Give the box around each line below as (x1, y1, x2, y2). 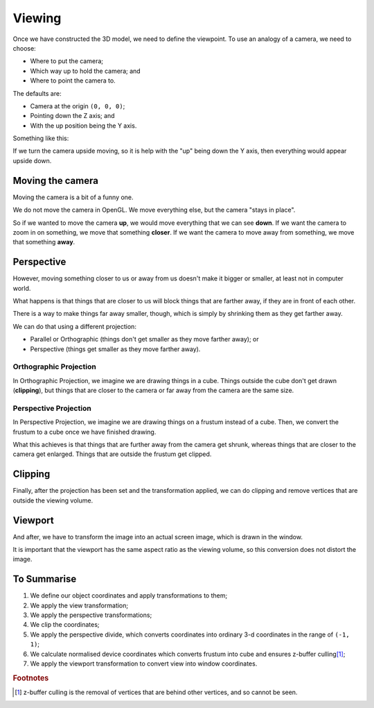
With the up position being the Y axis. (30, 121, 137, 130)
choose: (12, 44, 36, 52)
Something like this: (12, 134, 69, 142)
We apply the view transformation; (30, 601, 128, 609)
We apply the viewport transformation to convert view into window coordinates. (30, 659, 258, 668)
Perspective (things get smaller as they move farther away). (30, 344, 201, 353)
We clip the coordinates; (30, 621, 100, 629)
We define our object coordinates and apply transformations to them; (30, 591, 228, 600)
